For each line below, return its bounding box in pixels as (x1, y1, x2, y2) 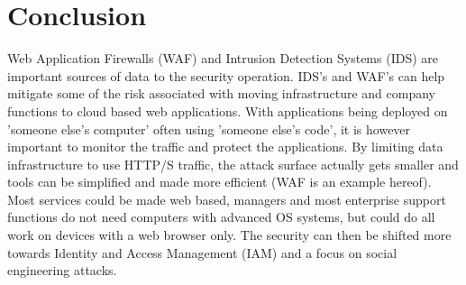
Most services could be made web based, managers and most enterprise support (7, 189, 446, 208)
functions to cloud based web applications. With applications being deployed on (7, 101, 448, 120)
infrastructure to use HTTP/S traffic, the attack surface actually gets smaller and (7, 154, 459, 173)
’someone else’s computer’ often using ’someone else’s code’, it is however (7, 119, 411, 138)
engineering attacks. (7, 261, 117, 280)
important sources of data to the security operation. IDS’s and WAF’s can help (7, 66, 445, 85)
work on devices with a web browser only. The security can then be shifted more (7, 225, 452, 244)
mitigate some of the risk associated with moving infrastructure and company (7, 84, 435, 103)
